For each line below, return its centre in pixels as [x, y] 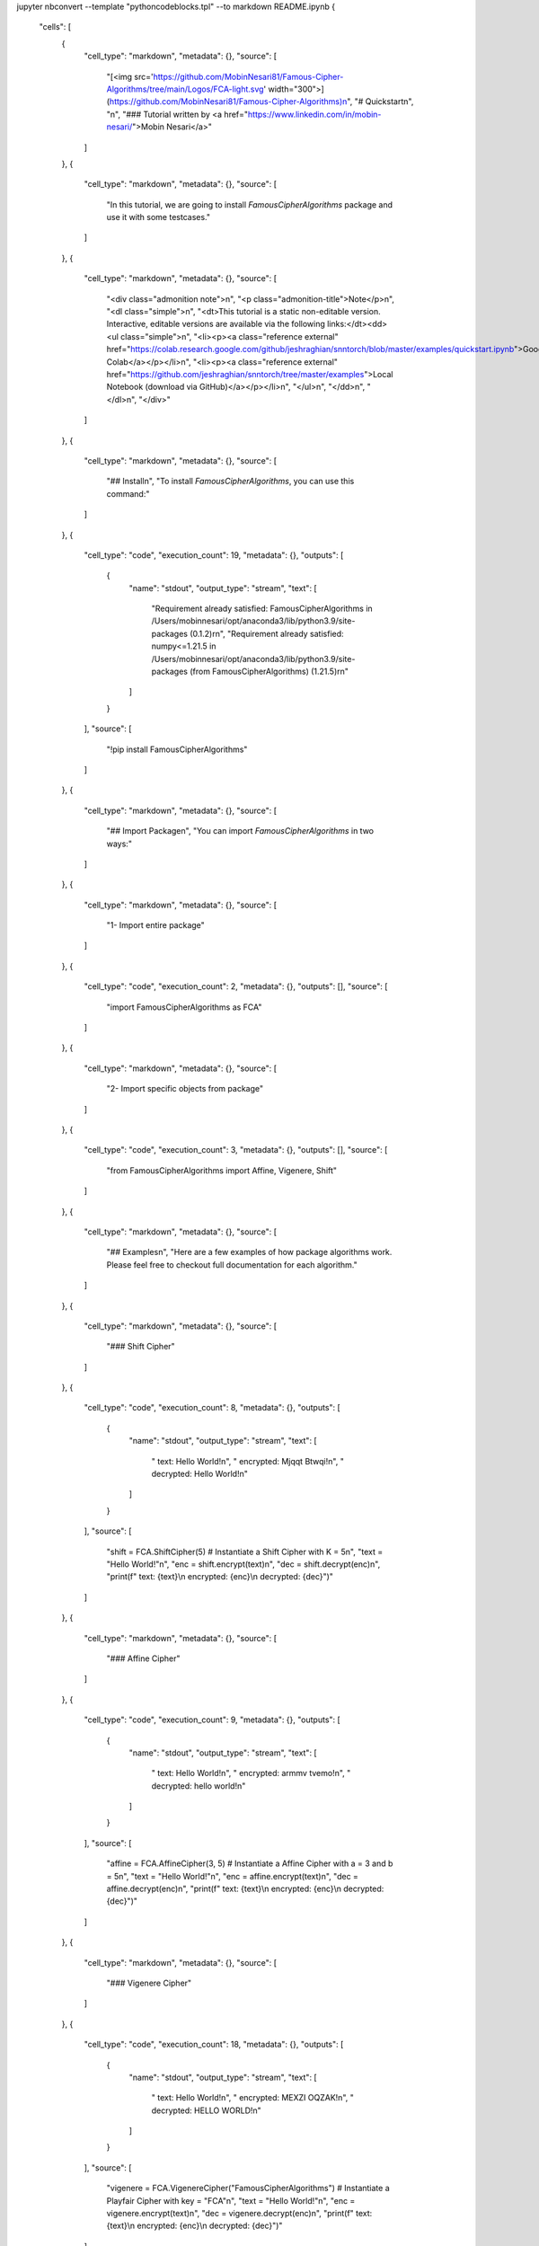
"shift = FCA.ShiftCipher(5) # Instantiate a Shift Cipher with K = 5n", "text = [245, 1552]
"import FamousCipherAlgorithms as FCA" [184, 1007]
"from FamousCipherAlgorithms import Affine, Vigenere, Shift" [221, 1170]
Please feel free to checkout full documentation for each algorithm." [232, 1264]
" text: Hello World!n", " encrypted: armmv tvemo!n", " [251, 1773]
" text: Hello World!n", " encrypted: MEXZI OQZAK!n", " [252, 2098]
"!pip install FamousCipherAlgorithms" [177, 749]
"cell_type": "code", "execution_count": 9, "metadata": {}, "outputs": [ [212, 1720]
